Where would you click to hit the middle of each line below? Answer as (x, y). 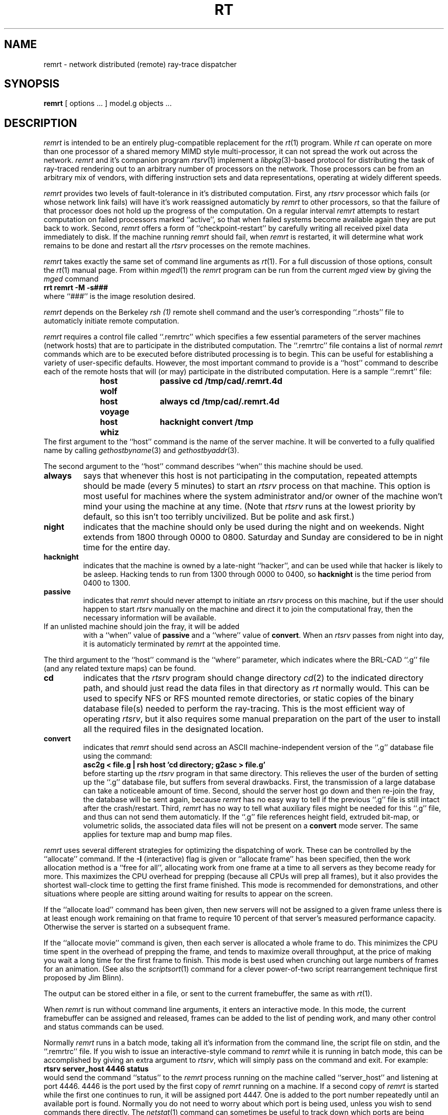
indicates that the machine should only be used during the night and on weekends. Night (254, 527)
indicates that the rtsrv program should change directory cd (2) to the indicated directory (253, 678)
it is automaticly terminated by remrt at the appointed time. (182, 644)
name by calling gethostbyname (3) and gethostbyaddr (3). (141, 451)
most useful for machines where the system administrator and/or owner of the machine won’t (263, 496)
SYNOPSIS (32, 84)
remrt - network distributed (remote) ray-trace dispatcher (140, 64)
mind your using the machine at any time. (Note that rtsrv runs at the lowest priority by (249, 507)
